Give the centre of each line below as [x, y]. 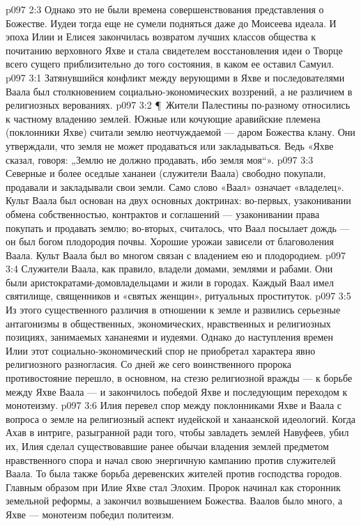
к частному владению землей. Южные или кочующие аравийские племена [163, 118]
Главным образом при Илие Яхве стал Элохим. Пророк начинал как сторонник [173, 487]
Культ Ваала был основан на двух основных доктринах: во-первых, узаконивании [178, 200]
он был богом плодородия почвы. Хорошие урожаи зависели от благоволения [170, 241]
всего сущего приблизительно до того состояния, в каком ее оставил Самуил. [170, 64]
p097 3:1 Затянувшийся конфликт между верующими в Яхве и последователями [175, 77]
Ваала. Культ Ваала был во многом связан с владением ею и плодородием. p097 [176, 255]
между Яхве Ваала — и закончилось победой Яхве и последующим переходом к [177, 391]
